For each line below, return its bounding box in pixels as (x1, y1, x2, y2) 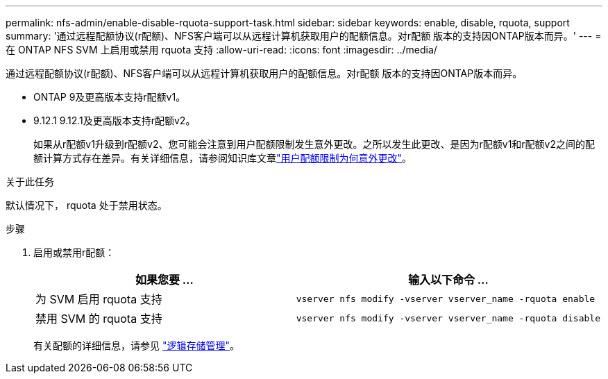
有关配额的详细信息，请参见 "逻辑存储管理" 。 (33, 339, 239, 351)
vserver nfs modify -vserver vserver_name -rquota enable (296, 293, 596, 304)
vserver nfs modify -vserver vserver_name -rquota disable (296, 312, 600, 323)
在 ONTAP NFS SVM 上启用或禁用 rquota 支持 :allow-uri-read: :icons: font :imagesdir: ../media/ (6, 44, 437, 56)
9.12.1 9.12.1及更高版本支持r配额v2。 (33, 115, 196, 126)
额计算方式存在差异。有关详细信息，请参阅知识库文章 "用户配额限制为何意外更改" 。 (33, 152, 412, 164)
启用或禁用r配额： (33, 246, 115, 258)
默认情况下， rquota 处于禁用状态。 (6, 199, 167, 211)
